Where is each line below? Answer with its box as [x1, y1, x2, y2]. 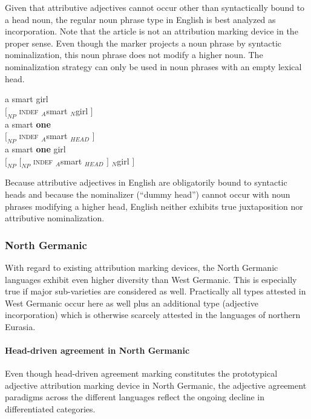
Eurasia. [5, 320, 36, 333]
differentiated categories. [5, 403, 96, 415]
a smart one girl [5, 142, 66, 155]
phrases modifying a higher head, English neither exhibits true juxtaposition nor [5, 200, 303, 212]
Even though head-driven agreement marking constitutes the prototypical [5, 367, 278, 380]
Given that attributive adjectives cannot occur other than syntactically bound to [5, 1, 305, 13]
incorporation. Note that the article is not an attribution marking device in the [5, 25, 298, 37]
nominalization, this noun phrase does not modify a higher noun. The [5, 48, 263, 61]
